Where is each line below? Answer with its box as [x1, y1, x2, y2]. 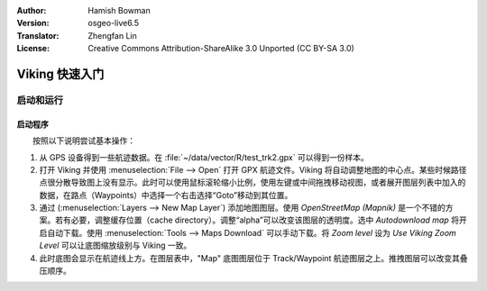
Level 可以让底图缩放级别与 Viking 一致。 [39, 240, 192, 251]
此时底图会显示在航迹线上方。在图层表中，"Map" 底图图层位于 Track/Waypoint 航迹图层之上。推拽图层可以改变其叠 [39, 252, 468, 263]
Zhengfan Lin [87, 30, 137, 41]
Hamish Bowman [87, 5, 151, 15]
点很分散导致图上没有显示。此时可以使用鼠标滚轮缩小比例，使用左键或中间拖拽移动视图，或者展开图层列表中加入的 [39, 177, 466, 188]
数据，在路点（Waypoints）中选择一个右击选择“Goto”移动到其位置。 [39, 189, 293, 200]
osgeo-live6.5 [87, 18, 140, 29]
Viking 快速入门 [16, 66, 105, 81]
